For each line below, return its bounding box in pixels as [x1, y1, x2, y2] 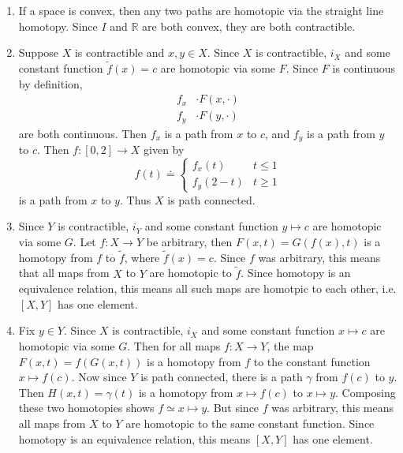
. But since [207, 399, 259, 416]
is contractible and [74, 44, 165, 61]
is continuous [332, 60, 395, 76]
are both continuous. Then [18, 125, 147, 141]
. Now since [71, 369, 127, 385]
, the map [267, 337, 314, 354]
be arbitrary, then [146, 233, 233, 249]
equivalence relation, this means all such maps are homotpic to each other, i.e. [18, 280, 397, 297]
